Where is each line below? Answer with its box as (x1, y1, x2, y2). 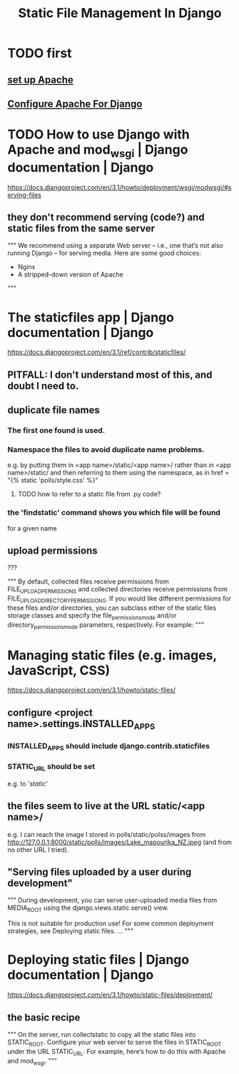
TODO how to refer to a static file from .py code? (17, 490, 161, 498)
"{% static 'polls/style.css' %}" (7, 476, 98, 485)
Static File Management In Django (17, 5, 223, 21)
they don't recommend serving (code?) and (7, 211, 205, 223)
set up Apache (7, 74, 73, 86)
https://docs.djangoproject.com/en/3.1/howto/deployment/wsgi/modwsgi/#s (7, 183, 232, 191)
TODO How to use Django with (7, 126, 190, 143)
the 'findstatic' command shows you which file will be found (7, 508, 221, 518)
